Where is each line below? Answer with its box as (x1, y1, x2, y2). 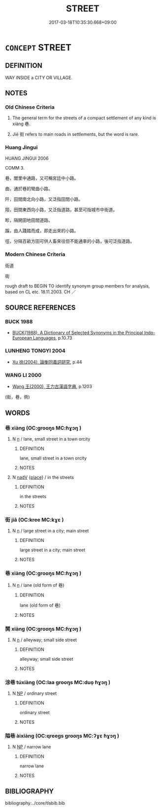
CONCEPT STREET (5, 42, 71, 53)
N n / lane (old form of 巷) (12, 582, 64, 588)
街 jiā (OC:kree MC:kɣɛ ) (5, 516, 64, 523)
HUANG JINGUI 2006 (5, 155, 49, 161)
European (12, 335, 32, 341)
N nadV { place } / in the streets (12, 474, 74, 480)
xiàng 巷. (12, 121, 31, 127)
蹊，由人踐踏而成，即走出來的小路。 (5, 227, 79, 233)
